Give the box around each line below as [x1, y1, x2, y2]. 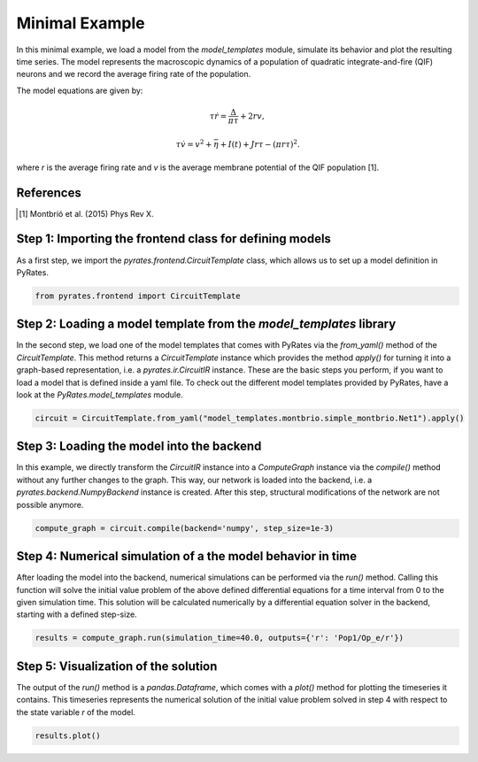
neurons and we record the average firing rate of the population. [16, 69, 251, 80]
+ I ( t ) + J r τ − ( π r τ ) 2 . [220, 137, 300, 150]
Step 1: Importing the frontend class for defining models [16, 231, 332, 247]
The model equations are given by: [16, 85, 143, 96]
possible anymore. [16, 499, 84, 510]
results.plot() [35, 730, 101, 741]
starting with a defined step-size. [16, 609, 137, 620]
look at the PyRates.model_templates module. [16, 389, 183, 400]
